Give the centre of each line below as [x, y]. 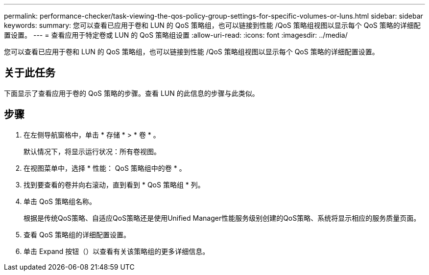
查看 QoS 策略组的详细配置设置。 [77, 234]
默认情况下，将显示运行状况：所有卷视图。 [92, 151]
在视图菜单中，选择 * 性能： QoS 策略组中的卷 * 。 [105, 168]
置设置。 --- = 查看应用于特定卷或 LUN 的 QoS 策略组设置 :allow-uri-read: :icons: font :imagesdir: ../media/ [176, 35]
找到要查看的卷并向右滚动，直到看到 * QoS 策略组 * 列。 [114, 184]
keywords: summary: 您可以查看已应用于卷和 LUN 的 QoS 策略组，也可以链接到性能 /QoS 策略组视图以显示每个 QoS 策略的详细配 [212, 25]
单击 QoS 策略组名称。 [60, 201]
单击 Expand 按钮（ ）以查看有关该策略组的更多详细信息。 [117, 251]
